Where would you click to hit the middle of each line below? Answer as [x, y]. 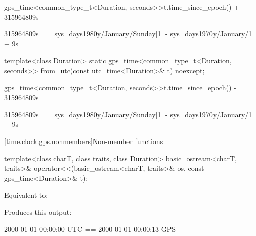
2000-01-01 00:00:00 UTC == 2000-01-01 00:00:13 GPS [90, 229]
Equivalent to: [26, 195]
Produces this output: [38, 211]
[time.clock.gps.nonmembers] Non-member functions [84, 141]
